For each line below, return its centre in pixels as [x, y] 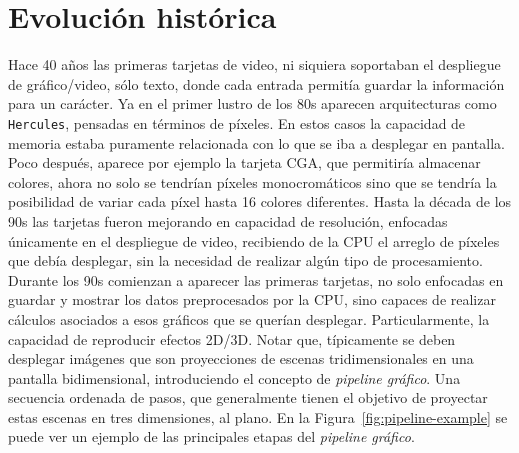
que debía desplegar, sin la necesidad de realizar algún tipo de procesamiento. [245, 260]
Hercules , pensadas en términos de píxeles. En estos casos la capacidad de [237, 122]
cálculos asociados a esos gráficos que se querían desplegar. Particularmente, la [249, 318]
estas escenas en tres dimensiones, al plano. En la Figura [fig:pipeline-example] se [258, 416]
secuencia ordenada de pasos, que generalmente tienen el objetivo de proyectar [248, 397]
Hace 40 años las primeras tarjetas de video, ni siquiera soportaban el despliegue [254, 64]
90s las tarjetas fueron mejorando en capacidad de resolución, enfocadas [228, 220]
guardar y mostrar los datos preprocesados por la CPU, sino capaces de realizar [252, 299]
